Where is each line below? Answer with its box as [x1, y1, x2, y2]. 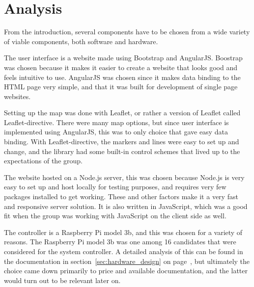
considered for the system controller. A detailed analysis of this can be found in [4, 246, 243, 256]
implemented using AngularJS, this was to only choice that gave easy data [4, 127, 228, 137]
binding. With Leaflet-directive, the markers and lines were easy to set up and [4, 136, 239, 147]
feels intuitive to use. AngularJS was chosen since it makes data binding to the [4, 72, 241, 82]
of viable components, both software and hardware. [4, 36, 158, 46]
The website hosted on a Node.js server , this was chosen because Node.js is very [4, 172, 245, 182]
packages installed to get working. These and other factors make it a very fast [4, 191, 238, 202]
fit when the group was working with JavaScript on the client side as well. [4, 210, 226, 221]
